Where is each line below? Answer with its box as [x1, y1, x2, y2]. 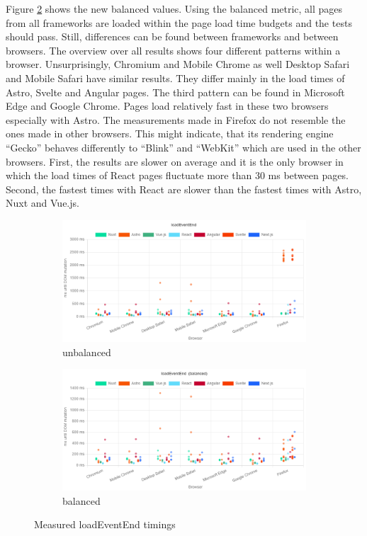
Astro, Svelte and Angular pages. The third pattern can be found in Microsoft [6, 84, 345, 99]
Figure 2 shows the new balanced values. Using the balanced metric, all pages [6, 1, 343, 16]
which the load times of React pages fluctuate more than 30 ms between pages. [6, 168, 349, 183]
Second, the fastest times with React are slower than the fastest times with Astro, [6, 181, 362, 196]
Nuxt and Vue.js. [6, 195, 79, 210]
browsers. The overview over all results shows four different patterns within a [6, 42, 341, 57]
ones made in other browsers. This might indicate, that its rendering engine [6, 126, 334, 141]
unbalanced [62, 344, 111, 359]
